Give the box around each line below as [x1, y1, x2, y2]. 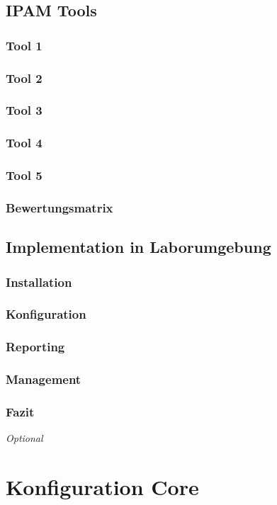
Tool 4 [6, 134, 43, 152]
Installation [6, 273, 72, 290]
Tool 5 [6, 166, 43, 184]
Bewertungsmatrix [6, 198, 113, 216]
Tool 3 [6, 101, 43, 119]
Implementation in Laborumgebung [6, 236, 271, 258]
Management [6, 370, 81, 388]
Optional [6, 431, 43, 446]
